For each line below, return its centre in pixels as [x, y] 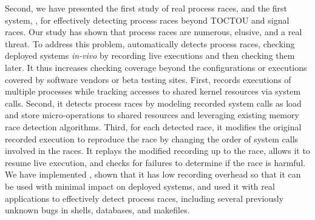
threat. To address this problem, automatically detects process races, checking [150, 43]
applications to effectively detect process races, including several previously [144, 198]
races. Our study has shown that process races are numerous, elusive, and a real [154, 32]
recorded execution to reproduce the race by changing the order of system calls [152, 138]
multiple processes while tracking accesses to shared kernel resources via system [153, 91]
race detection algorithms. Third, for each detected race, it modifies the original [153, 126]
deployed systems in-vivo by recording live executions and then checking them [150, 55]
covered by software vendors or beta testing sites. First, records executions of [148, 79]
